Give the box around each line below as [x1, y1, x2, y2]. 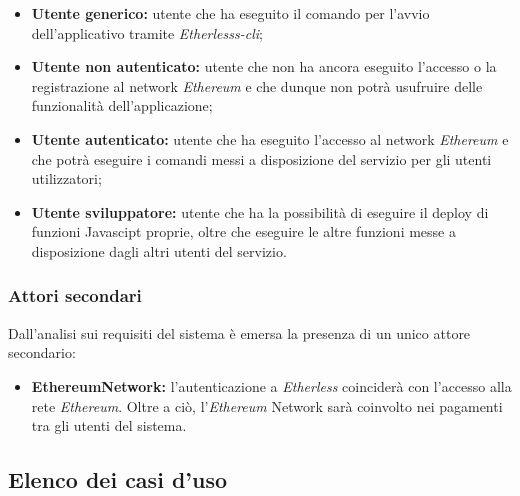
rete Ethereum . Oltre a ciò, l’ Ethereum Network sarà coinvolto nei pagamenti [31, 395, 503, 416]
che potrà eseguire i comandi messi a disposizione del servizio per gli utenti [31, 148, 492, 169]
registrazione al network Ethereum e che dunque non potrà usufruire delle [31, 75, 483, 96]
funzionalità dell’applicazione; [31, 95, 213, 116]
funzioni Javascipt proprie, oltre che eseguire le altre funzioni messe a [31, 221, 456, 242]
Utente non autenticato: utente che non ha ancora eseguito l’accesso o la [31, 56, 497, 77]
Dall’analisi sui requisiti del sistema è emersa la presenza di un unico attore [8, 322, 471, 343]
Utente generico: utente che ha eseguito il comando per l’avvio [31, 3, 430, 23]
